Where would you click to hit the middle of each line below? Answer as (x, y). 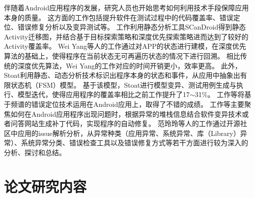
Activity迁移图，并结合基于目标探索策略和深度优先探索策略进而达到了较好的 (126, 36)
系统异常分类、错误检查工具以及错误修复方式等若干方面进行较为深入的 (134, 143)
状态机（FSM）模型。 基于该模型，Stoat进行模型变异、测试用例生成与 (124, 84)
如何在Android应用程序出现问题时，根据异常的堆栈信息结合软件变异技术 (126, 114)
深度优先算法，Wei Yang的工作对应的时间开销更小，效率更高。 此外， (129, 65)
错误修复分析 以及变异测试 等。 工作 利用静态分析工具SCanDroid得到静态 (132, 27)
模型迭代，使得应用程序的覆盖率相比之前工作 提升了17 (103, 94)
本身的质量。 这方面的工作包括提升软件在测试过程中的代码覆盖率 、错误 (119, 17)
